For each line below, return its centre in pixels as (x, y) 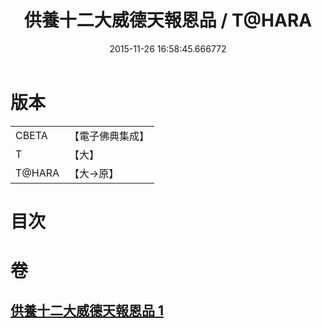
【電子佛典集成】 (109, 136)
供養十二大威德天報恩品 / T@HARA (168, 20)
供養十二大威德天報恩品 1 (87, 311)
